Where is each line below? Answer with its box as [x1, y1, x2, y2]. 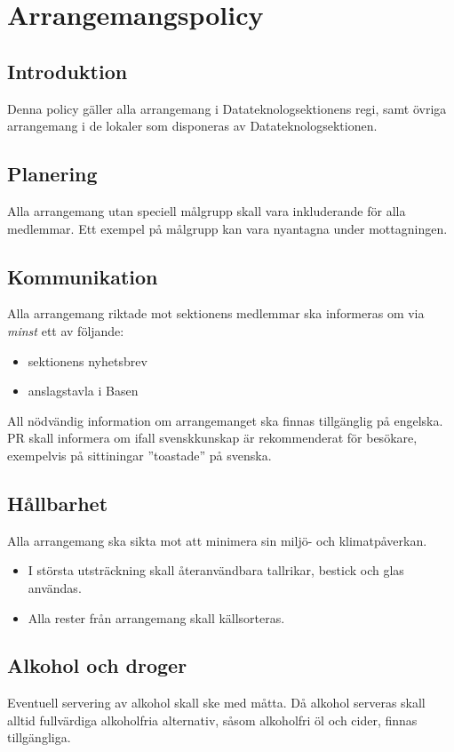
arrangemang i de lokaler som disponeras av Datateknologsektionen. [7, 116, 378, 135]
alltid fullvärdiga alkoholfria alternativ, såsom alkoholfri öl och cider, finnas [7, 710, 418, 729]
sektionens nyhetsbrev [28, 351, 147, 370]
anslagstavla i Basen [28, 381, 139, 400]
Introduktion [7, 57, 128, 84]
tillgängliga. [7, 728, 71, 747]
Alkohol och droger [7, 652, 187, 679]
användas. [28, 578, 82, 596]
